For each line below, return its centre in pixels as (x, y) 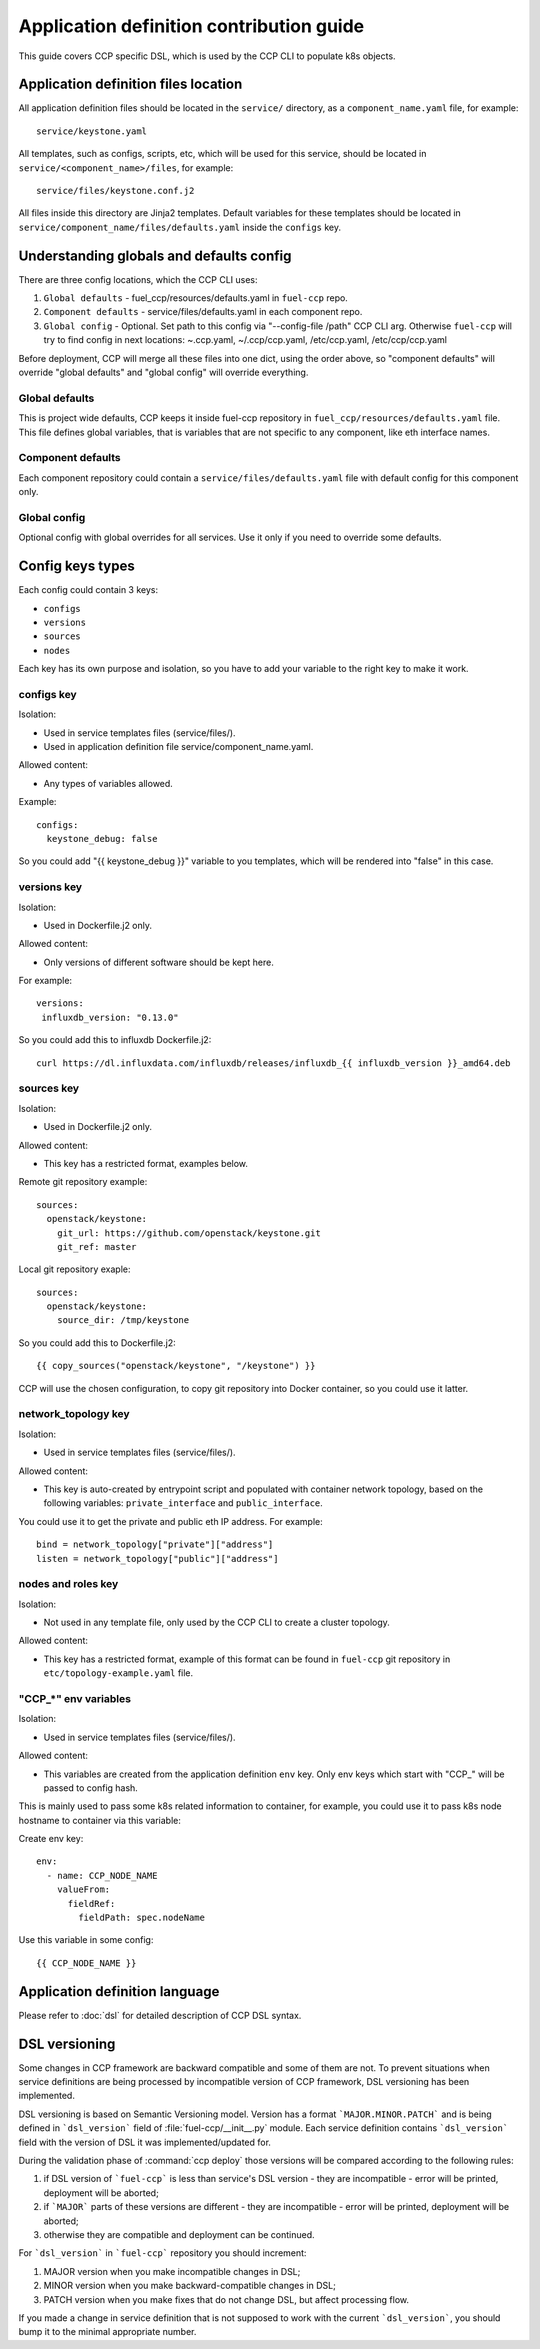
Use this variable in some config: (86, 1940)
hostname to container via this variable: (100, 1820)
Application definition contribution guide (191, 26)
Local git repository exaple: (74, 1269)
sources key (49, 1088)
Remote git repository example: (83, 1182)
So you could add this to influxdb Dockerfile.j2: (115, 1040)
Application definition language (119, 1991)
